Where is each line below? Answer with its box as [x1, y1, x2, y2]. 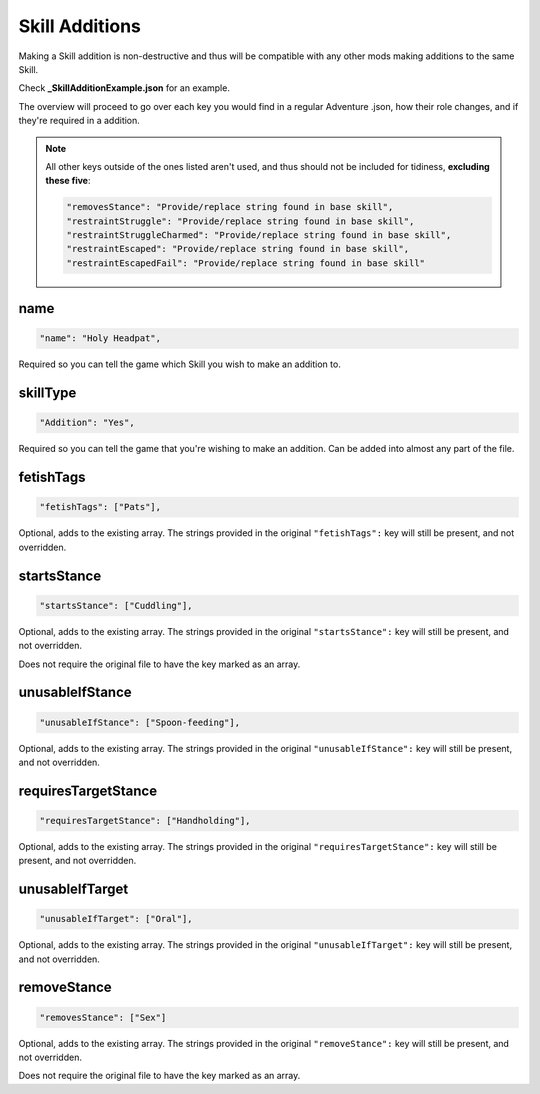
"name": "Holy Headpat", [39, 333, 162, 344]
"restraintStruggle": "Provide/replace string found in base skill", [66, 215, 415, 227]
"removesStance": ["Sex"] [39, 1011, 167, 1023]
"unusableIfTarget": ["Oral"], [39, 913, 194, 925]
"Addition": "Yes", [39, 417, 135, 429]
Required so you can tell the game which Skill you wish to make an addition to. [18, 358, 342, 370]
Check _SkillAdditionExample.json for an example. [18, 82, 230, 94]
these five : [45, 175, 91, 187]
